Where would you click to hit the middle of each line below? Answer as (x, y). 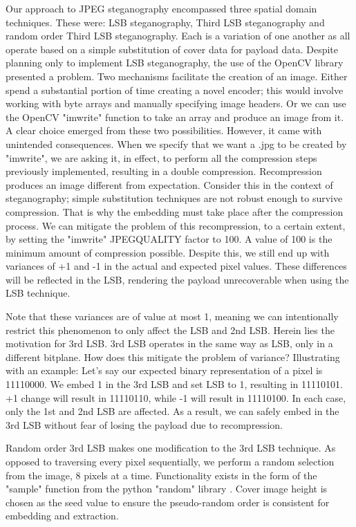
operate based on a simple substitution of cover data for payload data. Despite (172, 49)
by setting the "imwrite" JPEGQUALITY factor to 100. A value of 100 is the (169, 239)
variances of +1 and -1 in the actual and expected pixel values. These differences (176, 266)
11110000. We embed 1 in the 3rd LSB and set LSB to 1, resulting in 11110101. (174, 384)
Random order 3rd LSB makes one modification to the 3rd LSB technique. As (171, 448)
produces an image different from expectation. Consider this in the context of (169, 184)
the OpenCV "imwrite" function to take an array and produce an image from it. (175, 117)
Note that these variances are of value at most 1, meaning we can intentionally (172, 316)
